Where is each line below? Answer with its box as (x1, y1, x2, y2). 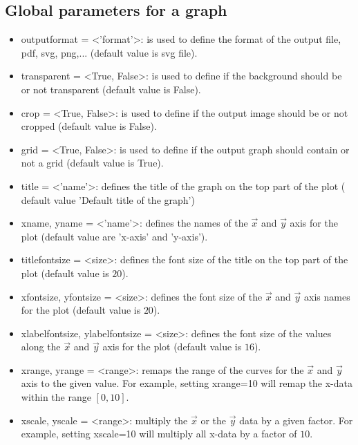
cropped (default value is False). (21, 119, 157, 133)
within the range (21, 390, 91, 404)
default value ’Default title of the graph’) (21, 192, 195, 207)
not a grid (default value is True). (21, 155, 164, 170)
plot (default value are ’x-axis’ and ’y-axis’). (21, 229, 208, 243)
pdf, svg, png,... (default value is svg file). (21, 45, 198, 59)
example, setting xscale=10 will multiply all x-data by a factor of (21, 426, 297, 441)
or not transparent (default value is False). (21, 82, 201, 96)
